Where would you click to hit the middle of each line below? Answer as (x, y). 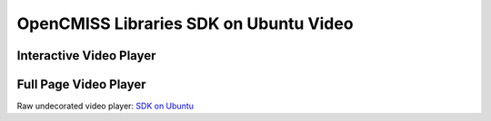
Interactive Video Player (86, 56)
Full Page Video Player (81, 84)
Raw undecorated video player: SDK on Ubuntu (105, 106)
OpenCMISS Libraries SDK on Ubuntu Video (185, 23)
